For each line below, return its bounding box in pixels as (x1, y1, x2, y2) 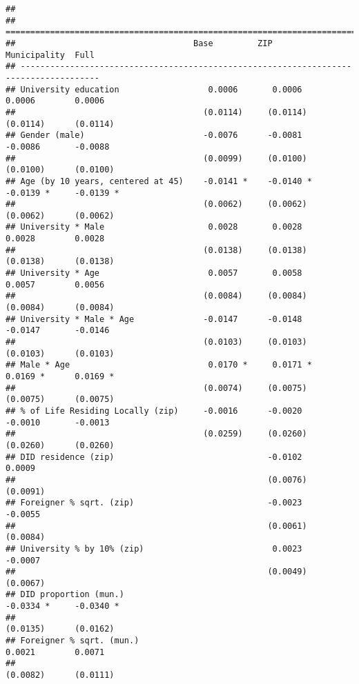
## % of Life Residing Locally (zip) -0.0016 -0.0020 (6, 405, 302, 416)
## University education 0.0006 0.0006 (6, 84, 302, 94)
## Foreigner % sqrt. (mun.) (6, 636, 139, 646)
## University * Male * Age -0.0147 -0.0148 (6, 314, 302, 324)
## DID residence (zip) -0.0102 (6, 452, 302, 462)
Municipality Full (6, 50, 95, 60)
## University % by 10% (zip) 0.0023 (6, 543, 302, 554)
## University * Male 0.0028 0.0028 (6, 222, 302, 232)
